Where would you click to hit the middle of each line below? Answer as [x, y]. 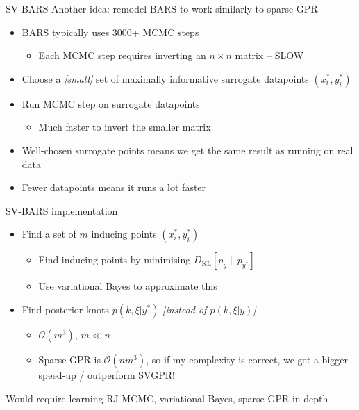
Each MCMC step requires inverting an [122, 55]
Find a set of [49, 234]
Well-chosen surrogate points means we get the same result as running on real [187, 150]
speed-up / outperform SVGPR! [107, 374]
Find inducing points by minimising [115, 260]
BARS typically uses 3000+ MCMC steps [110, 32]
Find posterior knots [66, 309]
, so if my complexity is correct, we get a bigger [247, 359]
